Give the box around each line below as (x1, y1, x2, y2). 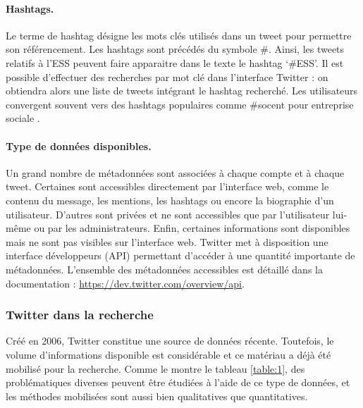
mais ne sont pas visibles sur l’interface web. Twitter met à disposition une (6, 234, 328, 249)
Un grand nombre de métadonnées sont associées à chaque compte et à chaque (6, 165, 345, 180)
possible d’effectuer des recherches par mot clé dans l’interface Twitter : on (6, 69, 328, 84)
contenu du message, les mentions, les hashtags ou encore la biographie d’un (6, 192, 334, 207)
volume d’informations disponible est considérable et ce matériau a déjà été (6, 347, 331, 361)
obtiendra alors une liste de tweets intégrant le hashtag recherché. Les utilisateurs (6, 83, 358, 98)
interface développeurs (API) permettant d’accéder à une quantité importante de (6, 248, 355, 263)
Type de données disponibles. (6, 138, 152, 153)
